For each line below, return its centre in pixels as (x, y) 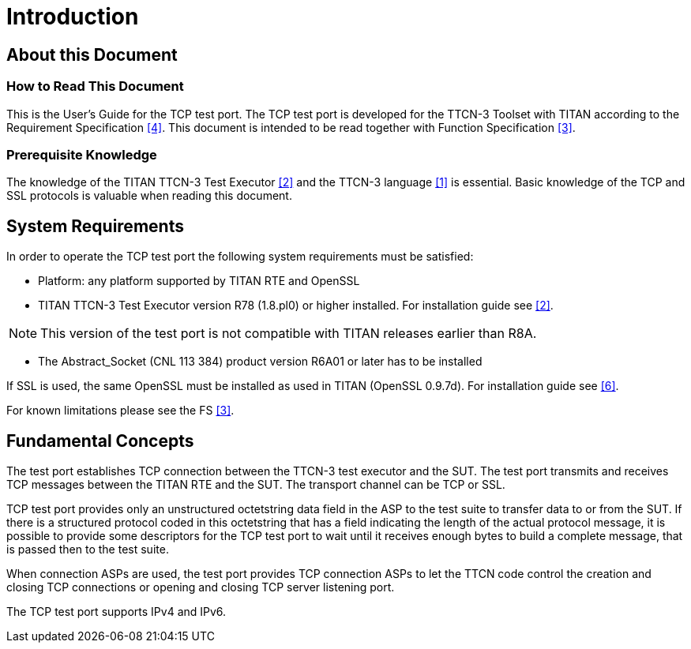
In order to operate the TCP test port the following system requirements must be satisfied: (240, 257)
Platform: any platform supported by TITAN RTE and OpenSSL (199, 281)
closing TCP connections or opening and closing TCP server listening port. (201, 587)
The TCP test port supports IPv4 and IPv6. (116, 611)
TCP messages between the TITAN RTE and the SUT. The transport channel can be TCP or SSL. (256, 484)
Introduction (73, 17)
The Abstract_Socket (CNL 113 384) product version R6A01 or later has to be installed (260, 362)
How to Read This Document (95, 86)
